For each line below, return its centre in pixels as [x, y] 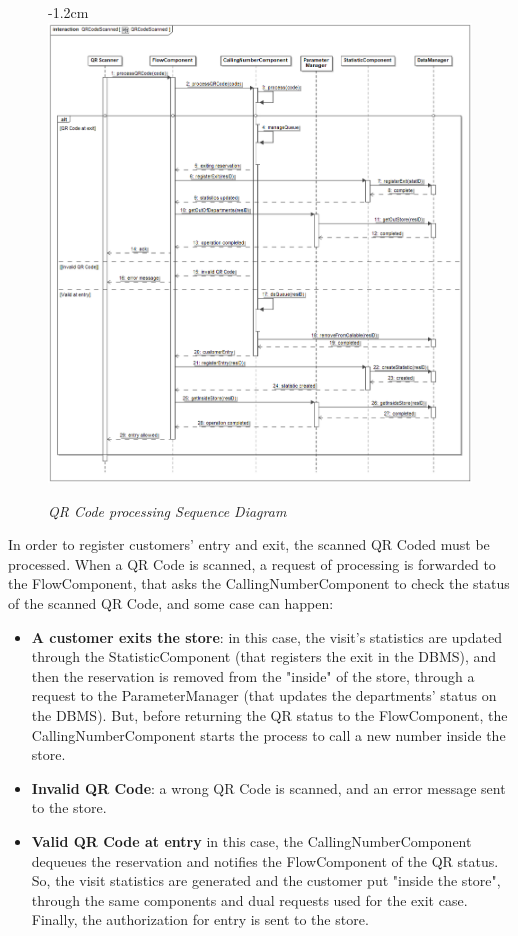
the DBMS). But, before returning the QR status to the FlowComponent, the [269, 714]
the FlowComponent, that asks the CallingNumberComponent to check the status [259, 583]
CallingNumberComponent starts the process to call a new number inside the [268, 734]
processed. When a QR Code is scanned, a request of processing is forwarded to [252, 563]
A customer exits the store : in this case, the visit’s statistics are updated [266, 636]
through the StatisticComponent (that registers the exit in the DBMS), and [264, 656]
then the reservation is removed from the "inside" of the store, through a [253, 675]
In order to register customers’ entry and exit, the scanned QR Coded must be [249, 544]
